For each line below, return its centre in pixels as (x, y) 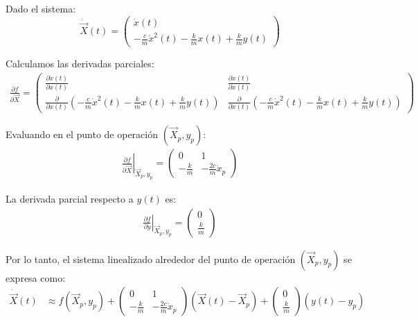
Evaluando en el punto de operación (82, 134)
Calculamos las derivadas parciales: (80, 63)
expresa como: (36, 277)
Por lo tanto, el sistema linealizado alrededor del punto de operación (151, 259)
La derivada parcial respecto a (70, 198)
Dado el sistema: (41, 8)
